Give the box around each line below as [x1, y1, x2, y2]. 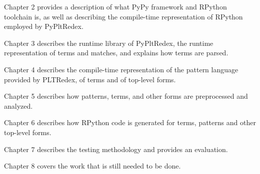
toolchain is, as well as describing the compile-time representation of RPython [4, 11, 243, 21]
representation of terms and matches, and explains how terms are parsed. [4, 47, 228, 58]
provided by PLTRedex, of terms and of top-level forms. [4, 74, 176, 84]
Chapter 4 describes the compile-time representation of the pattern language [4, 64, 238, 74]
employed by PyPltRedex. [4, 21, 83, 31]
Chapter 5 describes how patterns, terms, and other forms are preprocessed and [4, 91, 248, 101]
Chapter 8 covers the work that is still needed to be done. [4, 161, 181, 171]
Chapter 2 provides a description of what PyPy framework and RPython [4, 1, 227, 11]
